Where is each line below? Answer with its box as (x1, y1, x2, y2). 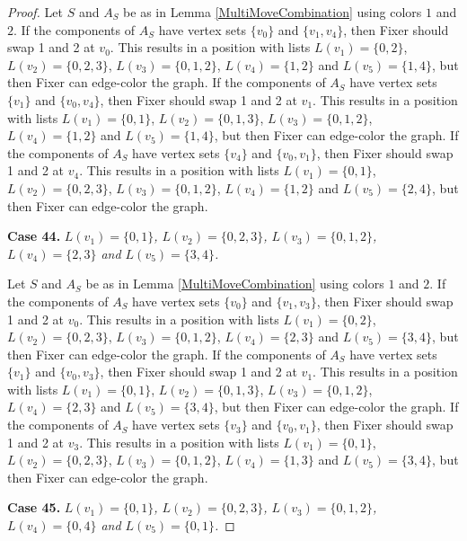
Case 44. (7, 226, 61, 245)
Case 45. (7, 498, 61, 517)
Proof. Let (7, 3, 63, 21)
